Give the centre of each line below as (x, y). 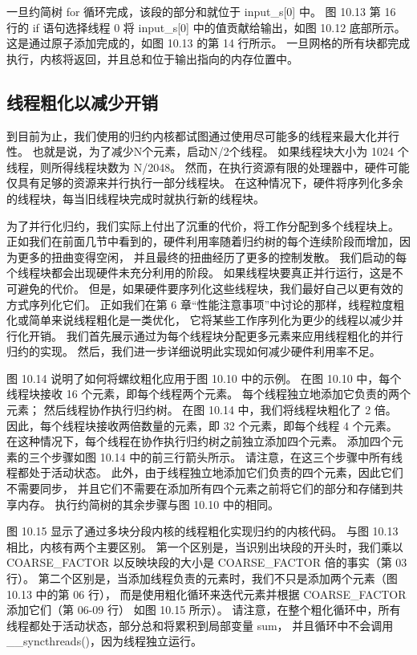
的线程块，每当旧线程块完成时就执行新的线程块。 (136, 198)
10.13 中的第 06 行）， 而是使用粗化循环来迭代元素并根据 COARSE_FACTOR (206, 594)
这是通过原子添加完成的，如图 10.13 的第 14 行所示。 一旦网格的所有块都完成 (208, 43)
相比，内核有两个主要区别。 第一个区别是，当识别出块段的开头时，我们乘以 (205, 546)
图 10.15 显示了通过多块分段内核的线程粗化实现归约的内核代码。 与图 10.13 (202, 531)
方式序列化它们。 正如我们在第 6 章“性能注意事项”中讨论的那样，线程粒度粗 (206, 304)
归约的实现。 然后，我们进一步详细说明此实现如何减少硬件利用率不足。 (194, 351)
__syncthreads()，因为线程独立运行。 (105, 641)
